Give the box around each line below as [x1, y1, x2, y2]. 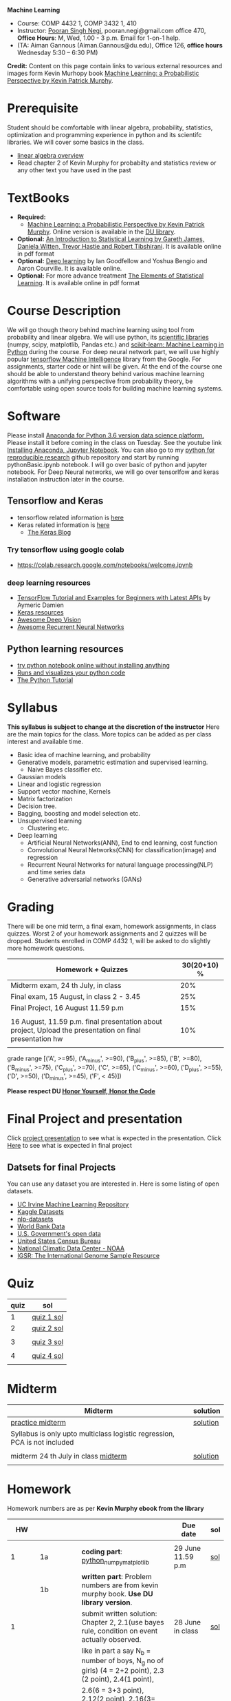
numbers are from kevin [81, 1580, 159, 1590]
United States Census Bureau [16, 1237, 101, 1245]
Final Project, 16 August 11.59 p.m [10, 1002, 124, 1012]
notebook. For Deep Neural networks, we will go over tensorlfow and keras [7, 468, 219, 476]
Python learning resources [7, 643, 124, 654]
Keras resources [16, 608, 64, 617]
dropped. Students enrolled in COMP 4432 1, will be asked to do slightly [7, 936, 211, 945]
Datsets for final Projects [7, 1161, 116, 1173]
